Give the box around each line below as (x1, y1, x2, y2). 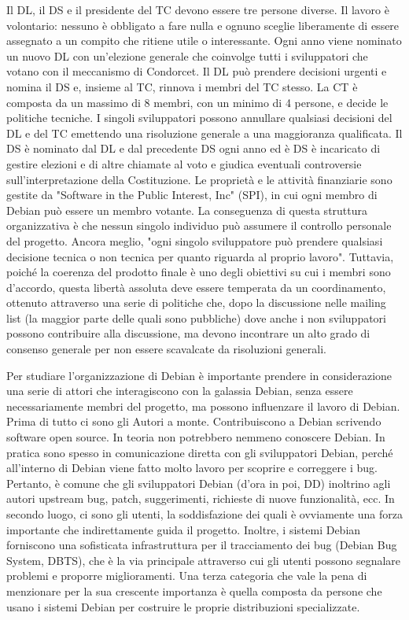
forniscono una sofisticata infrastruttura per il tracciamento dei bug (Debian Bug (6, 537, 397, 553)
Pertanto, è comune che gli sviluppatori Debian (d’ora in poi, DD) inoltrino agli (6, 474, 391, 491)
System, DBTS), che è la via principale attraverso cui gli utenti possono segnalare (6, 552, 401, 568)
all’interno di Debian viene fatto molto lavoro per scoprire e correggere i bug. (6, 459, 378, 476)
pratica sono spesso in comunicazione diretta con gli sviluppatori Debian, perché (6, 444, 393, 460)
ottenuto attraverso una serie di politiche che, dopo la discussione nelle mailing (6, 294, 386, 311)
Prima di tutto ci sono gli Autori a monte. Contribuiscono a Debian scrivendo (6, 413, 381, 430)
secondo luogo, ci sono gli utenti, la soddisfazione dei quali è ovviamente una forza (6, 506, 403, 522)
